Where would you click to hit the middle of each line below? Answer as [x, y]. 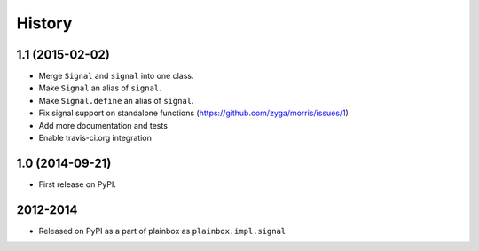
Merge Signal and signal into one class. [116, 76]
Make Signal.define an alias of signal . [116, 100]
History [44, 23]
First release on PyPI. [78, 184]
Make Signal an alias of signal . [100, 88]
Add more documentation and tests [103, 125]
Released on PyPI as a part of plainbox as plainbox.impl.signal [162, 231]
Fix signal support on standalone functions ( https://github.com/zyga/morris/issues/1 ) [194, 113]
